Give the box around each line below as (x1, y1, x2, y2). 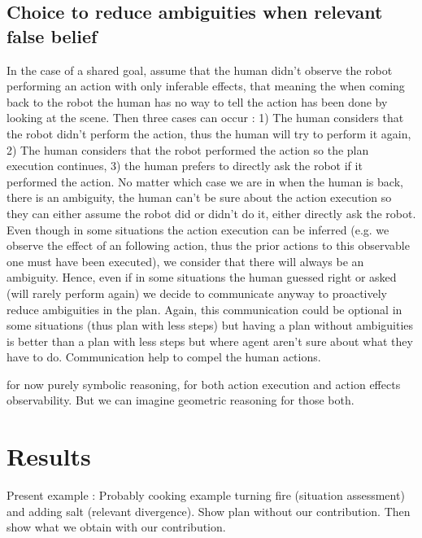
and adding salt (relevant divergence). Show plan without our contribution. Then (7, 502, 411, 519)
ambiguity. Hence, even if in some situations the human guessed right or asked (7, 269, 397, 286)
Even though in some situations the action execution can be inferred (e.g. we (7, 221, 389, 238)
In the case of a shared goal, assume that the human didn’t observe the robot (7, 61, 393, 78)
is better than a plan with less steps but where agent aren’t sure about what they (7, 332, 413, 349)
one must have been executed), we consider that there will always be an (7, 252, 364, 269)
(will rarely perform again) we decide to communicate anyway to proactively (7, 284, 388, 301)
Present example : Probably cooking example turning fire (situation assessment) (7, 487, 405, 504)
